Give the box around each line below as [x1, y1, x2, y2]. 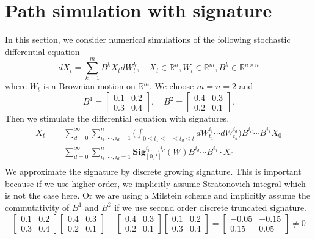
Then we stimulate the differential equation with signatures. [5, 112, 230, 125]
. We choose [149, 79, 194, 92]
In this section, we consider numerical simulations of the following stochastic [5, 33, 291, 46]
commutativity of [5, 200, 70, 213]
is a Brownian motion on [43, 79, 136, 92]
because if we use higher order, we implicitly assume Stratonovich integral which [5, 177, 306, 189]
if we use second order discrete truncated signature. [114, 200, 306, 213]
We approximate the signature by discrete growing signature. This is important [5, 165, 302, 178]
